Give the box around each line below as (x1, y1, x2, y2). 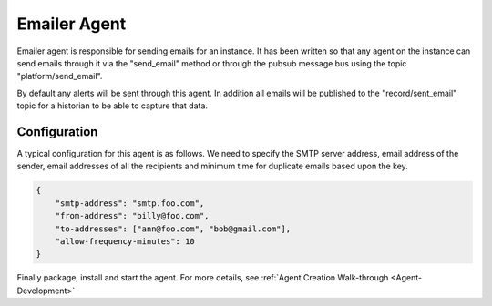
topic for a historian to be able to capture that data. (16, 100, 209, 111)
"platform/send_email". (16, 71, 103, 82)
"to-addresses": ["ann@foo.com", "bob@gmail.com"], (55, 223, 292, 234)
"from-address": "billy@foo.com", (55, 210, 210, 221)
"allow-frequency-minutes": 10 (55, 236, 195, 246)
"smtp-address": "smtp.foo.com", (55, 198, 205, 209)
